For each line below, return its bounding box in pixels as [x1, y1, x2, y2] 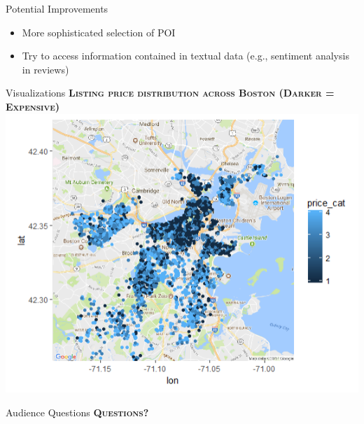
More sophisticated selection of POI [22, 24, 176, 39]
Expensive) [6, 99, 59, 113]
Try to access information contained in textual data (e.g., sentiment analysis [22, 48, 349, 63]
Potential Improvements [6, 1, 108, 15]
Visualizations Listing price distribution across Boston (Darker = [6, 85, 335, 100]
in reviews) [22, 62, 69, 76]
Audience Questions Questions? [6, 404, 149, 419]
